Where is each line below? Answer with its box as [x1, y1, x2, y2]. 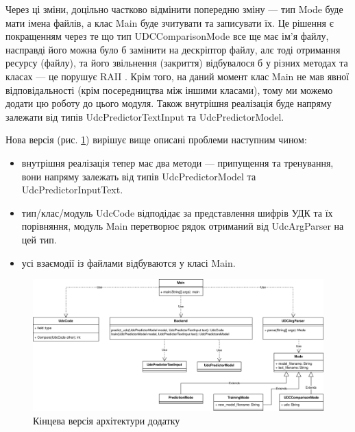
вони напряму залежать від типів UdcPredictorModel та [21, 169, 256, 183]
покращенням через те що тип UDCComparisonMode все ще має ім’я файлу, [5, 29, 329, 43]
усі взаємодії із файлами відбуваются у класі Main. [21, 255, 236, 269]
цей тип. [21, 232, 57, 246]
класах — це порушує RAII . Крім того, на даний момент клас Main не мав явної [5, 69, 350, 83]
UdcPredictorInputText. [21, 182, 123, 197]
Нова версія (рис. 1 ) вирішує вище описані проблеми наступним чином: [5, 132, 307, 147]
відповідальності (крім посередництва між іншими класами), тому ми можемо [5, 82, 333, 97]
